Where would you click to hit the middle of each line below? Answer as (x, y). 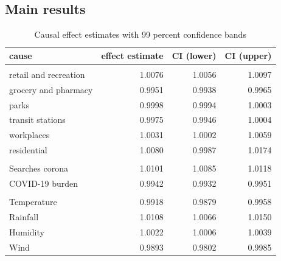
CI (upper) (248, 55)
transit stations (37, 120)
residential (28, 150)
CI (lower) (194, 55)
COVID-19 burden (44, 183)
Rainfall (24, 216)
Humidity (27, 231)
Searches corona (39, 168)
